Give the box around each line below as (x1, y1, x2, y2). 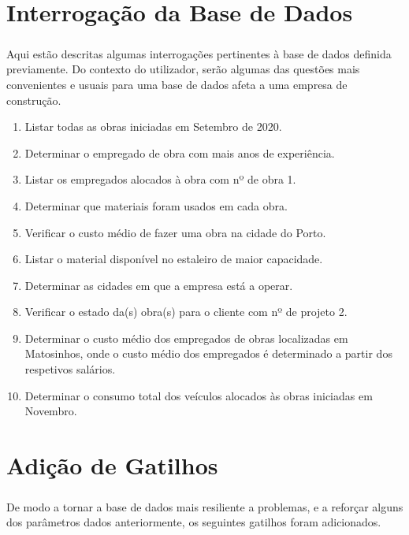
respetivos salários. (24, 361, 116, 377)
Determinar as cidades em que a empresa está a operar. (24, 277, 293, 293)
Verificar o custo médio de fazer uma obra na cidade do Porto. (24, 224, 326, 240)
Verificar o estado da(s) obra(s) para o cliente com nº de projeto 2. (24, 303, 348, 320)
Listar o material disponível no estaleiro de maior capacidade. (24, 251, 323, 267)
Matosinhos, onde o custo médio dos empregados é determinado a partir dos (24, 345, 392, 362)
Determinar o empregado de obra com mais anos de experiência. (24, 144, 335, 161)
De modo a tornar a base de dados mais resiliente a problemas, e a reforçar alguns (6, 498, 403, 515)
